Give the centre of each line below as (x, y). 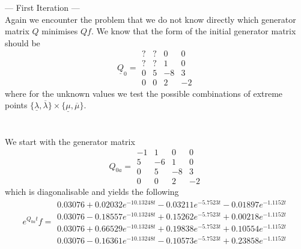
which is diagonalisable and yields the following (92, 192)
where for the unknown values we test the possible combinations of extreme (144, 93)
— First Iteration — (42, 7)
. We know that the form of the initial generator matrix (193, 31)
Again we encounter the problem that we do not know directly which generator (150, 19)
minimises (60, 31)
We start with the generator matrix (70, 141)
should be (23, 42)
